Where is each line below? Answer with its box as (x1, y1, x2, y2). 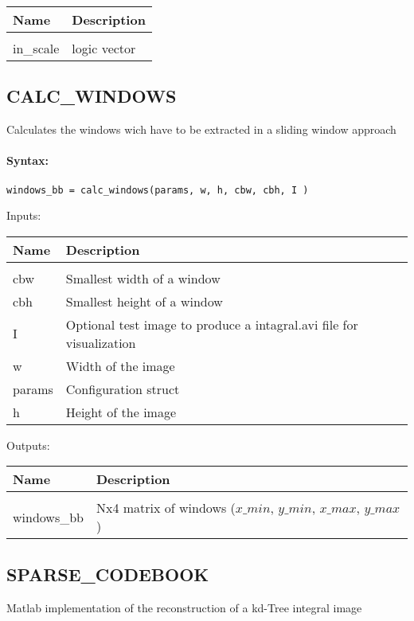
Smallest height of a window (65, 291, 223, 310)
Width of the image (65, 356, 175, 375)
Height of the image (65, 402, 177, 421)
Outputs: (6, 436, 50, 453)
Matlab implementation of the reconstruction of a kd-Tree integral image (6, 599, 362, 615)
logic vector (72, 39, 136, 57)
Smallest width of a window (65, 268, 221, 287)
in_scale (13, 39, 60, 57)
